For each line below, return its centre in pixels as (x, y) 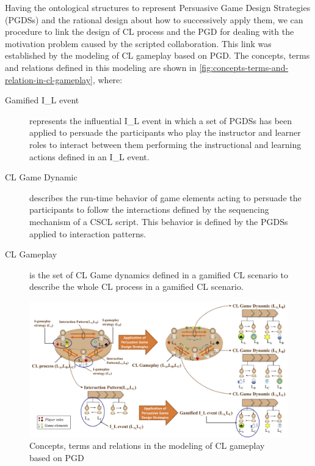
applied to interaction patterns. (88, 233)
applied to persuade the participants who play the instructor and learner (165, 132)
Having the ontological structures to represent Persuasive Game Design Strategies (158, 7)
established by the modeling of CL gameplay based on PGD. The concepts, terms (157, 55)
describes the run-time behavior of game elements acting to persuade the (165, 197)
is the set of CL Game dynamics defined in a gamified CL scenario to (159, 274)
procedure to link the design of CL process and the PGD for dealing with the (150, 31)
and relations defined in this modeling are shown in (101, 67)
